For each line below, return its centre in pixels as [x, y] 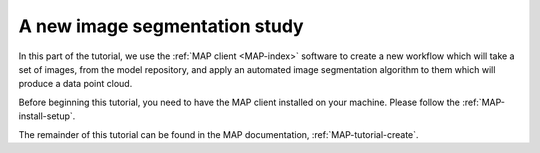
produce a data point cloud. [75, 84]
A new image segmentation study [161, 26]
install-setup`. [47, 116]
